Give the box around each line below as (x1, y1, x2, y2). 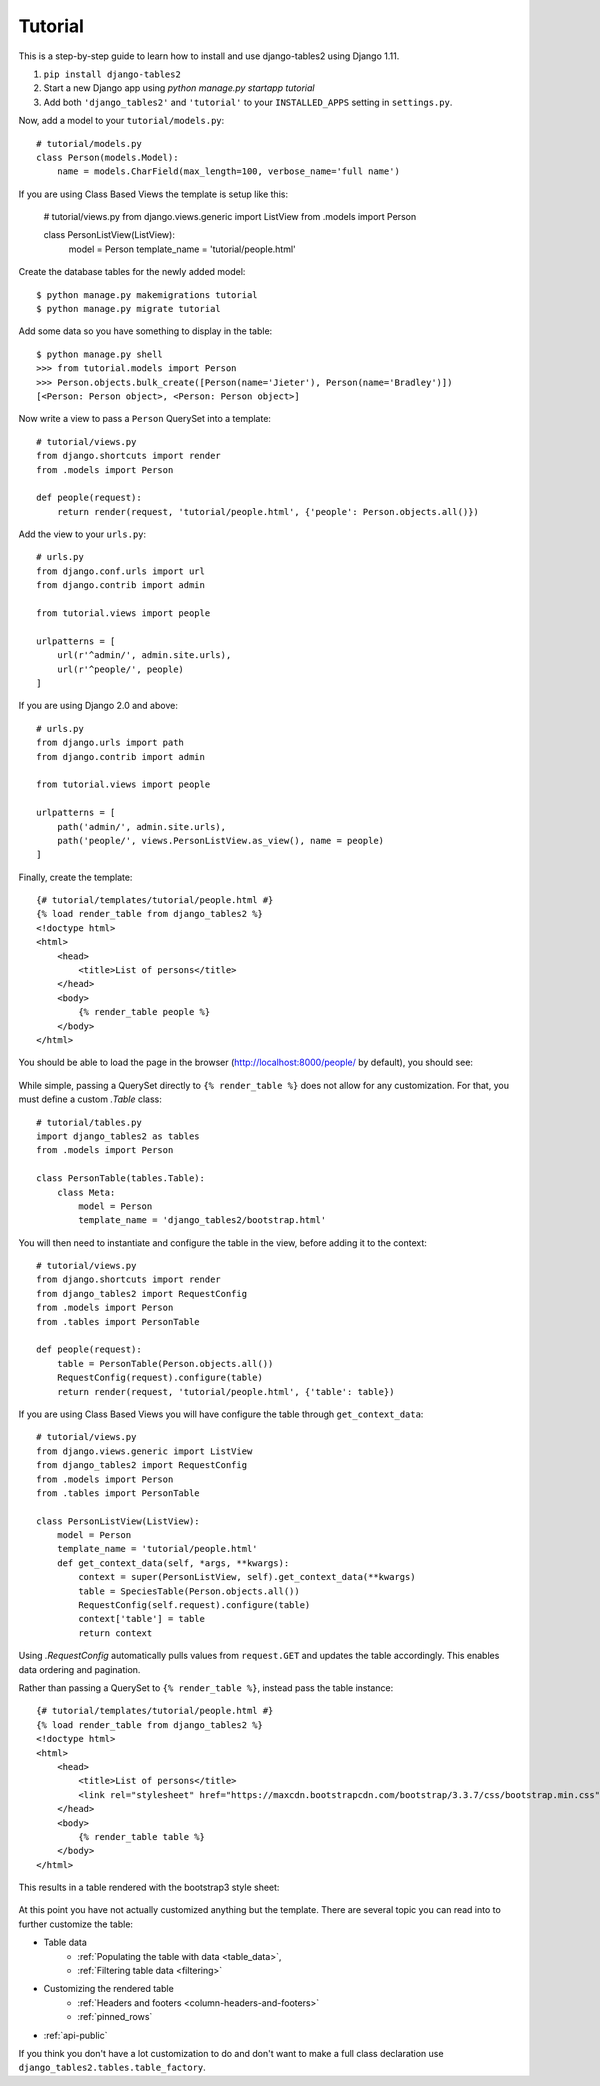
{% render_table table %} (78, 1831, 205, 1842)
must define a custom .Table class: (18, 1093, 162, 1105)
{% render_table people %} (78, 1006, 211, 1018)
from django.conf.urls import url (36, 565, 205, 577)
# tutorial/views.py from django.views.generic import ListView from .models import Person (43, 211, 417, 223)
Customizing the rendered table (43, 1983, 174, 1995)
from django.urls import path (36, 737, 185, 749)
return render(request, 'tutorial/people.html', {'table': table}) (56, 1386, 395, 1397)
